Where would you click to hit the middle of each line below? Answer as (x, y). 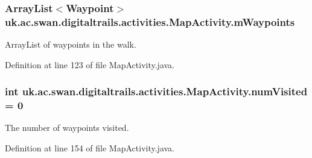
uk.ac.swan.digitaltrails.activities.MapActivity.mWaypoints (150, 21)
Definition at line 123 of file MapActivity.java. (90, 64)
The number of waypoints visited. (67, 128)
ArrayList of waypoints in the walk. (71, 44)
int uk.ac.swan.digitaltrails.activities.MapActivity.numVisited (156, 91)
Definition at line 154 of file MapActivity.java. (90, 148)
